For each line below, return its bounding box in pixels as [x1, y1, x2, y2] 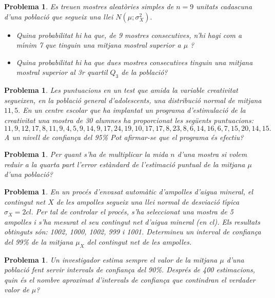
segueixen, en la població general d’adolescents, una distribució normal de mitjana [4, 94, 262, 105]
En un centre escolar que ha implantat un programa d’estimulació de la [23, 105, 246, 115]
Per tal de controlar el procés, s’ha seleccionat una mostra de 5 [35, 206, 233, 217]
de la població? [121, 67, 168, 77]
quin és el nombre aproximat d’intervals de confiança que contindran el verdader [4, 274, 256, 285]
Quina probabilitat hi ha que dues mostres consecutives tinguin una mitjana [16, 56, 253, 67]
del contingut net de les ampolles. [87, 236, 192, 247]
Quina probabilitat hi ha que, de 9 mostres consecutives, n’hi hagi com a [16, 29, 242, 40]
